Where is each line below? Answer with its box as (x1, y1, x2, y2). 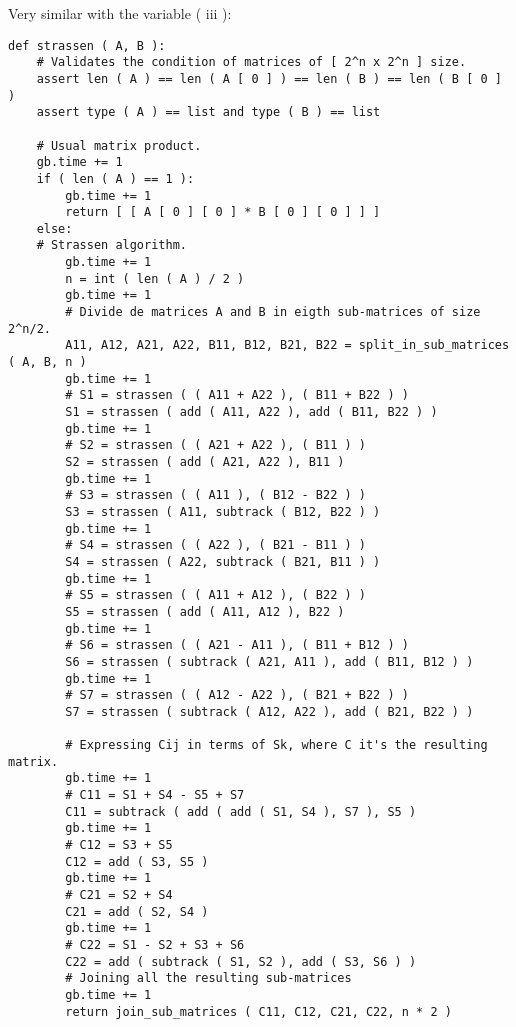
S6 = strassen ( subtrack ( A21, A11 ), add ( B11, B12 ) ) (65, 654, 474, 669)
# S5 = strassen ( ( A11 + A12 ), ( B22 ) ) (65, 588, 366, 603)
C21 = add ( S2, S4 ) (65, 904, 209, 919)
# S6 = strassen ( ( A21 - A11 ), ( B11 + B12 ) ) (65, 638, 409, 653)
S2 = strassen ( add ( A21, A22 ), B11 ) (65, 455, 345, 469)
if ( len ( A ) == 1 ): (36, 171, 195, 186)
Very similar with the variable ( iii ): (8, 3, 232, 23)
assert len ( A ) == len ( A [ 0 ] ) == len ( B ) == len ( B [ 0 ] (36, 71, 502, 86)
